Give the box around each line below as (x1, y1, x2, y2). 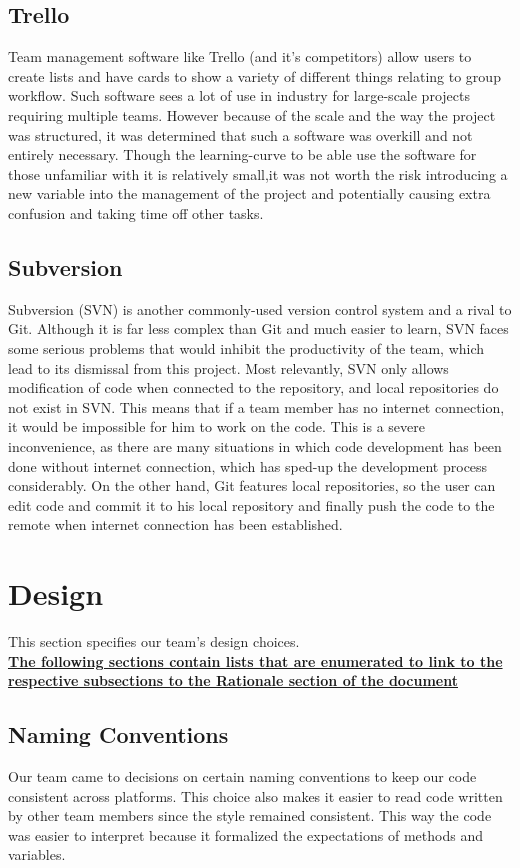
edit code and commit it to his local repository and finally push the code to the (8, 494, 495, 515)
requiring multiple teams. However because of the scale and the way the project (8, 104, 496, 125)
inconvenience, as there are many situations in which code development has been (8, 435, 502, 456)
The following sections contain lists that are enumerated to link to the (8, 650, 503, 671)
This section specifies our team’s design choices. (8, 631, 300, 651)
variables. (8, 844, 66, 865)
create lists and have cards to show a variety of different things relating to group (8, 65, 501, 86)
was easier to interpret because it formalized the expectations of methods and (8, 824, 483, 845)
